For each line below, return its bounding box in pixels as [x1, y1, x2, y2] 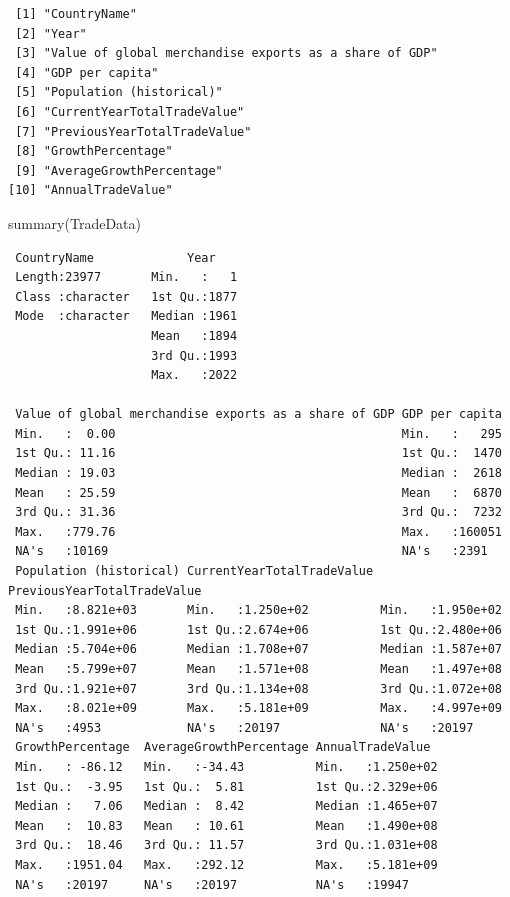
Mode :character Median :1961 [15, 309, 238, 324]
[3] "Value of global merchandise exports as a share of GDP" [15, 46, 438, 61]
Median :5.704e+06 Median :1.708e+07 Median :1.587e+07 [15, 642, 502, 657]
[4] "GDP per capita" [15, 65, 159, 80]
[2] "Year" [15, 26, 87, 41]
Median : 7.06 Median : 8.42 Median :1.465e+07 [15, 799, 438, 814]
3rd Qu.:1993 [151, 348, 238, 363]
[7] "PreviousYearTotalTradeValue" [15, 124, 252, 139]
